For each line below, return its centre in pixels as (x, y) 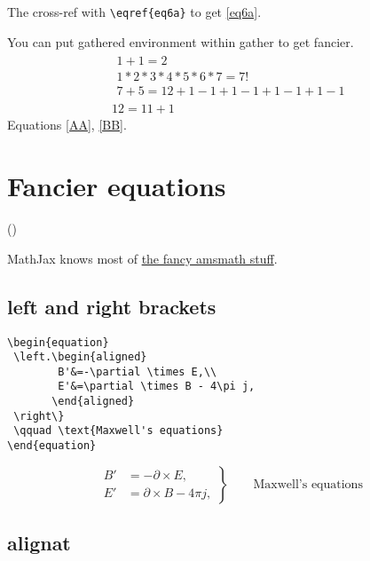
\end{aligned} (93, 402)
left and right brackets (112, 306)
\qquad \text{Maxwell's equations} (118, 431)
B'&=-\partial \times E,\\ (138, 371)
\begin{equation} (58, 342)
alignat (39, 543)
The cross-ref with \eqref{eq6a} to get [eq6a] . (134, 12)
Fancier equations (117, 186)
